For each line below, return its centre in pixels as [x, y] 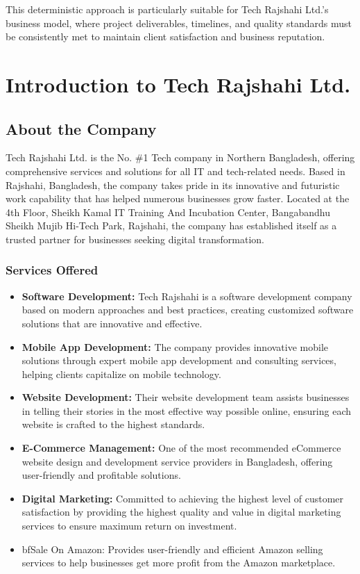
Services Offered [52, 270]
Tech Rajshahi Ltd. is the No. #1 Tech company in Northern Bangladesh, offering [180, 157]
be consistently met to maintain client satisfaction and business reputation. [165, 36]
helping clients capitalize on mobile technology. [121, 374]
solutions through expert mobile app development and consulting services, [179, 360]
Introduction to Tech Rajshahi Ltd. [178, 84]
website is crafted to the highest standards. [113, 424]
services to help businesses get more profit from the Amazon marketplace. [179, 563]
